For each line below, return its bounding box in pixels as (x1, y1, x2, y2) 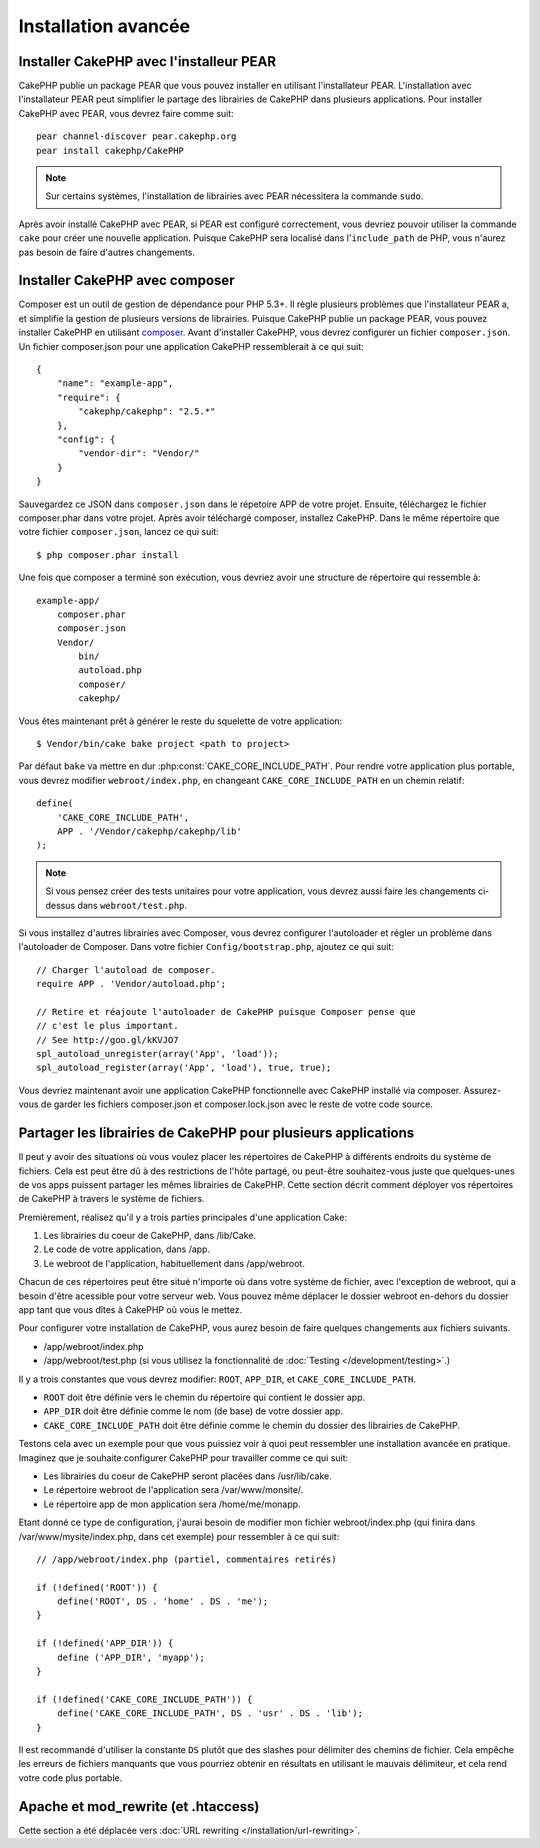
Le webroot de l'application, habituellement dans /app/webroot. (43, 1257, 305, 1269)
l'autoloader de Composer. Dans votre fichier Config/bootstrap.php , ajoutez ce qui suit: (18, 941, 395, 953)
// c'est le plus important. (36, 1020, 179, 1032)
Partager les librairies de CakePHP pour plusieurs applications (18, 1125, 415, 1142)
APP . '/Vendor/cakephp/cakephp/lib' (56, 825, 242, 837)
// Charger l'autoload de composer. (36, 964, 216, 975)
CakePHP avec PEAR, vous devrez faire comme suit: (18, 107, 234, 119)
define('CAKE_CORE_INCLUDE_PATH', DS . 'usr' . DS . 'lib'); (56, 1708, 364, 1719)
